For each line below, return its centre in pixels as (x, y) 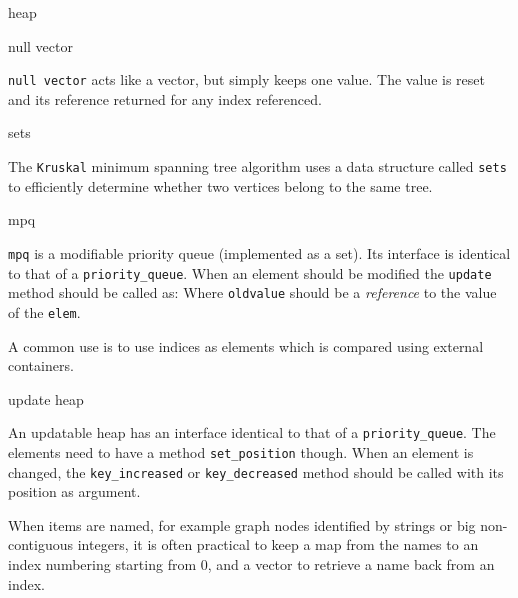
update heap (46, 398)
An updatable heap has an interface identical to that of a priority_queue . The (252, 432)
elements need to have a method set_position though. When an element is (241, 451)
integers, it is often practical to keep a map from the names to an (278, 544)
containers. (41, 365)
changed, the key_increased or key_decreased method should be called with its (256, 471)
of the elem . (44, 311)
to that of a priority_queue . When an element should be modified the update (250, 272)
